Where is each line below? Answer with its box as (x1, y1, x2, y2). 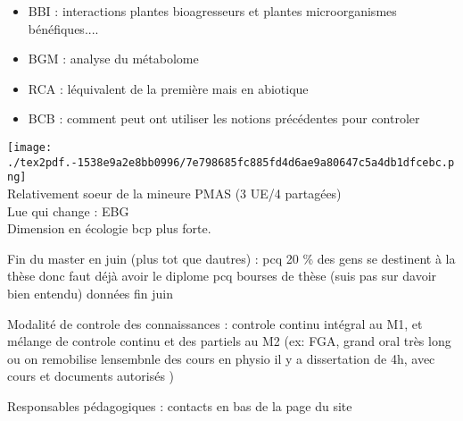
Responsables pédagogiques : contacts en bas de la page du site (7, 396, 352, 415)
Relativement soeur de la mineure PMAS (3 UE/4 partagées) (7, 183, 342, 202)
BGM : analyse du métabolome (28, 49, 199, 68)
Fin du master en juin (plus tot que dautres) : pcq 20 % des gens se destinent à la (7, 248, 456, 267)
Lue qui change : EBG (7, 201, 129, 220)
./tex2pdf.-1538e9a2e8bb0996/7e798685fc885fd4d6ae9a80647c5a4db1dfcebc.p (7, 156, 455, 169)
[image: (7, 140, 53, 154)
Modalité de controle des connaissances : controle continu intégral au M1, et (7, 314, 423, 333)
